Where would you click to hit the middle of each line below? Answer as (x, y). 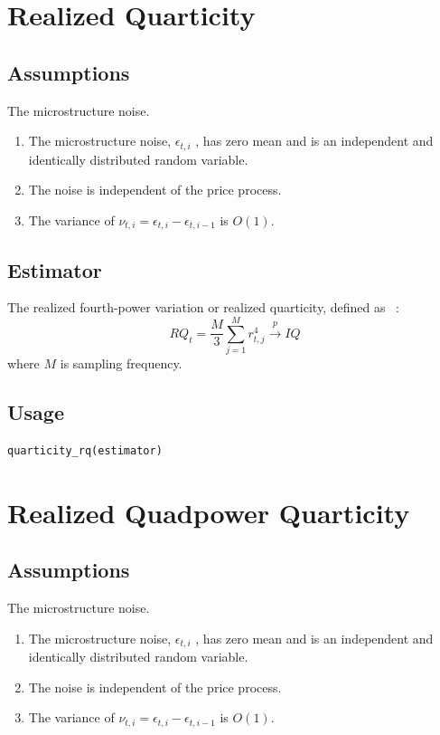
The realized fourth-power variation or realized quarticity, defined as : (203, 307)
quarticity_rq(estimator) (85, 450)
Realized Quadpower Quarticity (209, 512)
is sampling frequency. (121, 363)
